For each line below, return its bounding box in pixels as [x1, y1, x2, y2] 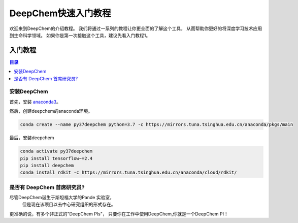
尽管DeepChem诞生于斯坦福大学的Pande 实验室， [9, 195, 114, 201]
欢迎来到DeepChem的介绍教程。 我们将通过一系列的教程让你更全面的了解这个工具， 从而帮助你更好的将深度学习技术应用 [9, 25, 262, 31]
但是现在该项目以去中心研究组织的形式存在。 [22, 201, 116, 208]
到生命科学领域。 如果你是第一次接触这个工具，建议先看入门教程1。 [9, 32, 151, 38]
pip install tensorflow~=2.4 [20, 155, 93, 161]
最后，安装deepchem [9, 135, 54, 141]
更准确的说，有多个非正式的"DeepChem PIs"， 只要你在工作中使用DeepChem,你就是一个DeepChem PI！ [9, 211, 228, 217]
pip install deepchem [20, 163, 74, 168]
